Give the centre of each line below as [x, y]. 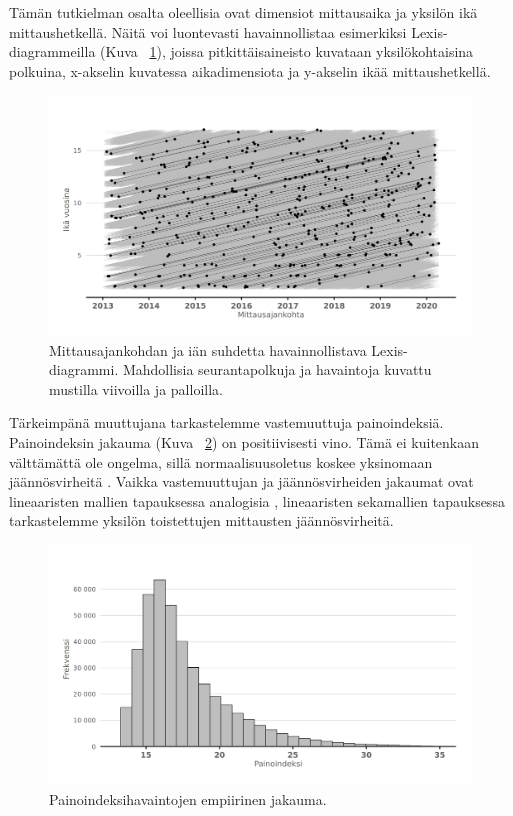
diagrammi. [84, 369]
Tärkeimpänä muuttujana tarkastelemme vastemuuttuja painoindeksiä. [226, 422]
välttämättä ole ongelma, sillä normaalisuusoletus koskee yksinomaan [221, 461]
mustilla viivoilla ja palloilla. [136, 388]
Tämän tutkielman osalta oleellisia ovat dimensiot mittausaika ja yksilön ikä [243, 12]
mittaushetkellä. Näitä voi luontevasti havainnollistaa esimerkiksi [208, 31]
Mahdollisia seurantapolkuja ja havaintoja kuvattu [277, 369]
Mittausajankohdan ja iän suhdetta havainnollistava [208, 349]
